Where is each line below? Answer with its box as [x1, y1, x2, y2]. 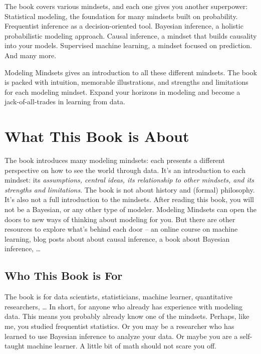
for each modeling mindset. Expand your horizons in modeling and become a [5, 86, 240, 97]
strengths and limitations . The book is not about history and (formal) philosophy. [5, 184, 255, 195]
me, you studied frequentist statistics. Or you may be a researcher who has [5, 320, 234, 331]
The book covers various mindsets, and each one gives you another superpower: [5, 1, 248, 11]
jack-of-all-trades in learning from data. [5, 96, 125, 107]
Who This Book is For [5, 268, 123, 283]
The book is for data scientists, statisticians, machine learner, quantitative [5, 291, 232, 302]
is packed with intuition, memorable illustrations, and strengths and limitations [5, 77, 248, 87]
